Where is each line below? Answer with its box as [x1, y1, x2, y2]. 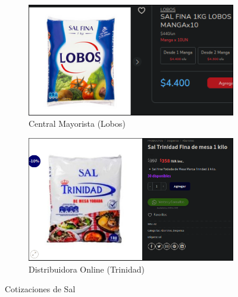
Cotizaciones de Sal [5, 283, 76, 295]
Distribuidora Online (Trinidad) [29, 262, 145, 275]
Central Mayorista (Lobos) [29, 117, 126, 130]
